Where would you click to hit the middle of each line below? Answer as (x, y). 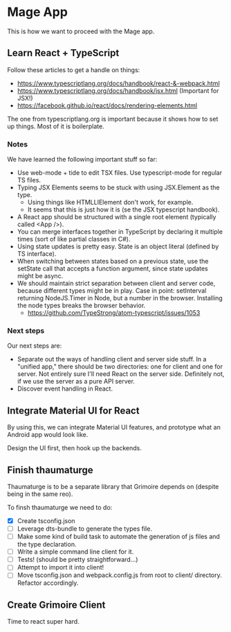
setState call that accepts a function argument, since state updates (113, 268)
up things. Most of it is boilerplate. (56, 126)
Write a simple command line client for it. (75, 552)
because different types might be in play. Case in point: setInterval (112, 291)
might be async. (40, 276)
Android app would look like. (48, 435)
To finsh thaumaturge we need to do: (60, 507)
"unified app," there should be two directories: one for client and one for (120, 367)
